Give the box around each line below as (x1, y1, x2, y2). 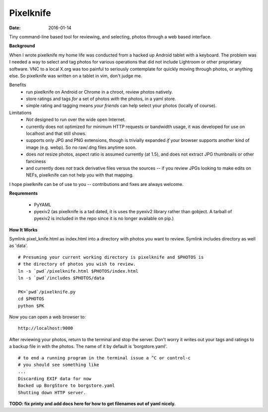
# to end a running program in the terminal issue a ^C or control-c (18, 355, 191, 360)
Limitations (9, 110, 32, 116)
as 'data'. (9, 243, 28, 249)
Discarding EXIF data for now (18, 376, 92, 381)
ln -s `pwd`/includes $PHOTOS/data (18, 275, 105, 281)
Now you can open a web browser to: (9, 314, 86, 320)
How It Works (9, 227, 38, 233)
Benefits (9, 82, 27, 88)
